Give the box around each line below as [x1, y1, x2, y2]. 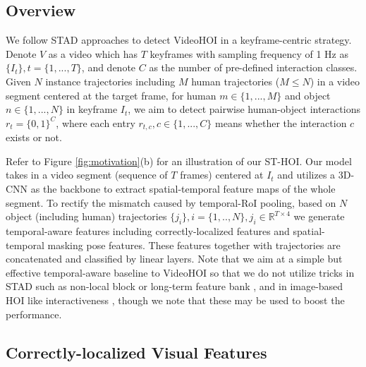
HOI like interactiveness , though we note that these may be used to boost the [6, 292, 345, 307]
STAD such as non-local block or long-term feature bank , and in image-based [6, 279, 343, 294]
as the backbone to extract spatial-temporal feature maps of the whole [30, 181, 336, 195]
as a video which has [48, 46, 138, 61]
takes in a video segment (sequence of [6, 167, 168, 182]
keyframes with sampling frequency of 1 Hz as [150, 46, 348, 61]
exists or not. [6, 130, 62, 145]
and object [284, 88, 331, 102]
